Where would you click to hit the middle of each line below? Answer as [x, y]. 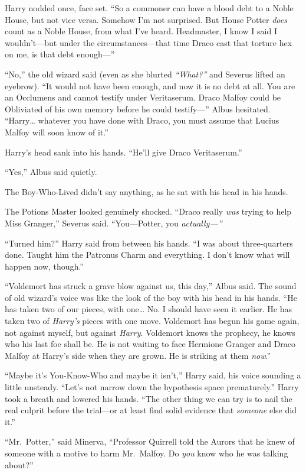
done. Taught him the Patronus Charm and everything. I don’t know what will [147, 255]
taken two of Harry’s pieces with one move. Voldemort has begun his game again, [152, 321]
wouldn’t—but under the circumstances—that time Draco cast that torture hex [149, 42]
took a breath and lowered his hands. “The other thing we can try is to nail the [149, 398]
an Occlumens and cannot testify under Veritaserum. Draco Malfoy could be [143, 97]
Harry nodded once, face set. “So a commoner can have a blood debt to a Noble [149, 8]
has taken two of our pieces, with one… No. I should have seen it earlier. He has [148, 309]
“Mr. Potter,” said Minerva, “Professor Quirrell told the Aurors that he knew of [150, 441]
